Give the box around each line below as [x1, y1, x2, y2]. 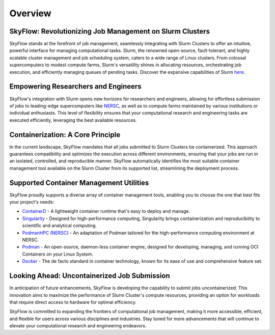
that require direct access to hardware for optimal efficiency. [9, 299, 137, 305]
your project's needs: [9, 199, 54, 205]
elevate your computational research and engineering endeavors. [9, 323, 147, 329]
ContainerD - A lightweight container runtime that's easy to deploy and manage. [22, 208, 190, 214]
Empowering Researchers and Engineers [9, 82, 142, 91]
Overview [9, 8, 51, 19]
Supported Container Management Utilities [9, 178, 149, 187]
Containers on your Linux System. [22, 251, 94, 257]
